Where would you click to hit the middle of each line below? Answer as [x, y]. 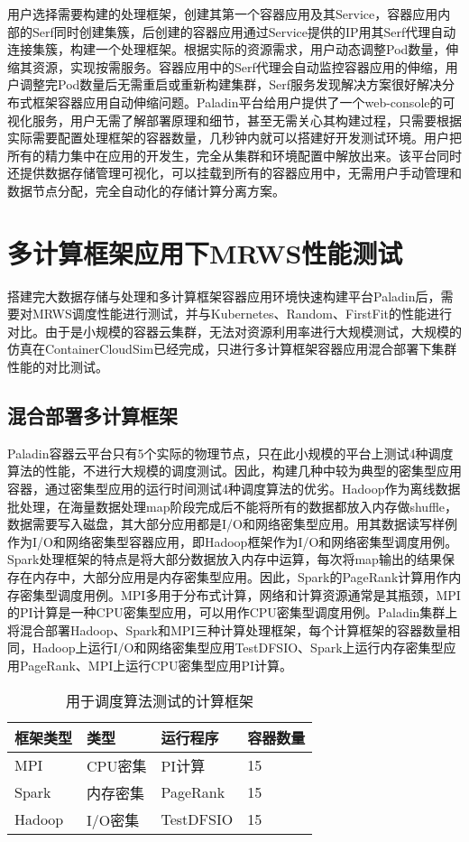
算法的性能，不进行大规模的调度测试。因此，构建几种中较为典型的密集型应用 [234, 471]
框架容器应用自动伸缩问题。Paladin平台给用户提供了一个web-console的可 [244, 102]
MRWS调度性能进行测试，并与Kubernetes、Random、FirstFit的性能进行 [242, 314]
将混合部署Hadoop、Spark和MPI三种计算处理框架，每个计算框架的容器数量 [228, 629]
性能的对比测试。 [58, 367]
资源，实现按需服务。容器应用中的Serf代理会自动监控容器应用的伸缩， [239, 66]
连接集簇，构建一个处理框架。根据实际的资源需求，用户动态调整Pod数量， [227, 49]
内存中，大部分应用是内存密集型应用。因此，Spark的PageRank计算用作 [240, 576]
